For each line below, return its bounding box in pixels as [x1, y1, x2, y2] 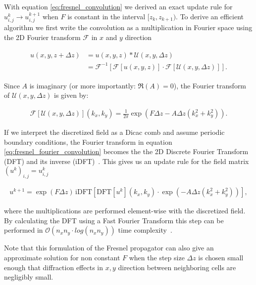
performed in [4, 225, 43, 235]
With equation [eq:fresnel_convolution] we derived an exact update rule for [4, 1, 233, 11]
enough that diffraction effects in [4, 262, 103, 272]
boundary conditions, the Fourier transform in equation [4, 136, 172, 147]
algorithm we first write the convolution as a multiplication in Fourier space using [4, 22, 253, 33]
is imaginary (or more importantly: [29, 80, 136, 90]
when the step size [129, 252, 185, 262]
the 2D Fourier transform [4, 32, 81, 42]
